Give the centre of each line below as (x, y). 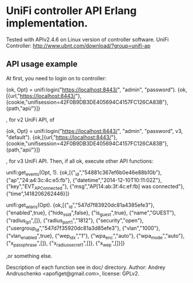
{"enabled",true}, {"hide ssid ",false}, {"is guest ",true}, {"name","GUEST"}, (91, 213)
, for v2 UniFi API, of (30, 120)
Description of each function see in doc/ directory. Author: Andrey (86, 267)
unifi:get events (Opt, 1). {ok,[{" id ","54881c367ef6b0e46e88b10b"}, (84, 173)
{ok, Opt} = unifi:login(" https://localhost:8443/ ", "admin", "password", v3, (94, 131)
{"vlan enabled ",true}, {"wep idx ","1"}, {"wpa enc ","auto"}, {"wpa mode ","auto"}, (95, 236)
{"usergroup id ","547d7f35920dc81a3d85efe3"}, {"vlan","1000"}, (83, 229)
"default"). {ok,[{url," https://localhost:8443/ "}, (62, 137)
